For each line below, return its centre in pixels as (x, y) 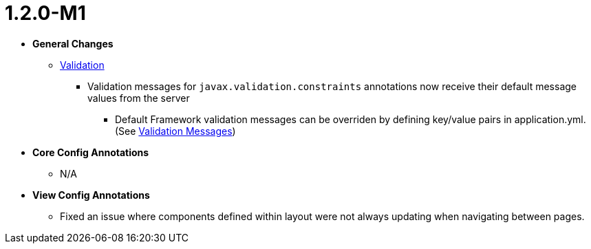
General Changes (73, 43)
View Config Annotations (91, 195)
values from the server (139, 98)
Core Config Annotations (91, 152)
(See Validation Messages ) (175, 131)
